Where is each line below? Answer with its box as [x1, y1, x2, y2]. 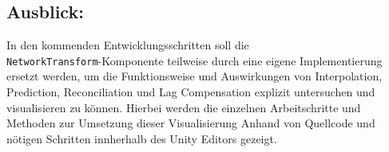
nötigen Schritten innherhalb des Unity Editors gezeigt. [6, 130, 277, 146]
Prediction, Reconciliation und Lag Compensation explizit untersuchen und [6, 84, 375, 100]
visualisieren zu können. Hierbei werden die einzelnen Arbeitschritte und [6, 99, 361, 115]
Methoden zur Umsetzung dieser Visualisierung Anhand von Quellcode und [6, 115, 375, 131]
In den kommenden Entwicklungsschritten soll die [6, 37, 249, 53]
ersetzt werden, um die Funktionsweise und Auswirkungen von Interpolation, [6, 68, 383, 84]
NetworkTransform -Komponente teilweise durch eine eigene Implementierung [6, 52, 383, 68]
